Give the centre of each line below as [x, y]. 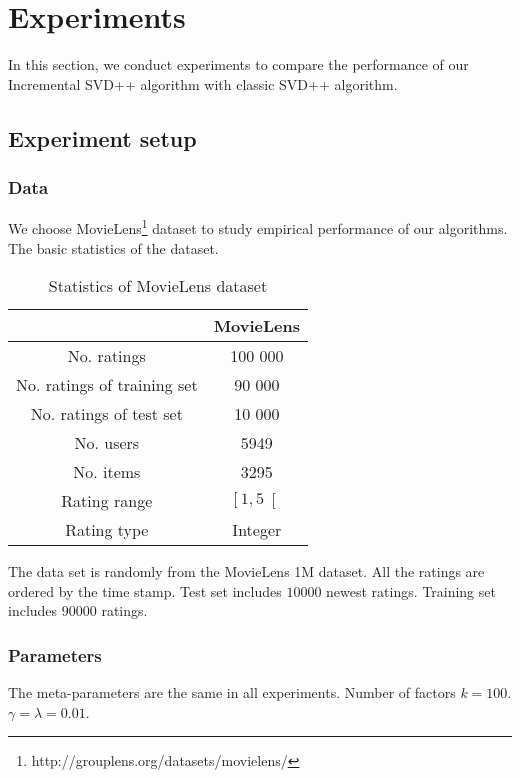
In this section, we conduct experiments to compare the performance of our [238, 64]
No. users [107, 443]
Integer [257, 530]
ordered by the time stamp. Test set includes [145, 590]
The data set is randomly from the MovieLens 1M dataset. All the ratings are [246, 571]
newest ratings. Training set [411, 590]
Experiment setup [102, 137]
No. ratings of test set [106, 414]
